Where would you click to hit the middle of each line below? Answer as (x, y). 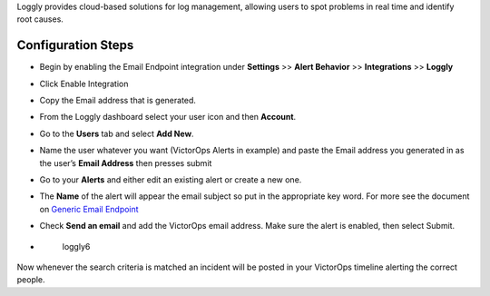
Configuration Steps (75, 45)
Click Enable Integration (84, 84)
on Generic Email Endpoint (89, 209)
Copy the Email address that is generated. (118, 101)
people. (31, 280)
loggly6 (76, 246)
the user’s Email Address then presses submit (126, 163)
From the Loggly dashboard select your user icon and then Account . (168, 117)
